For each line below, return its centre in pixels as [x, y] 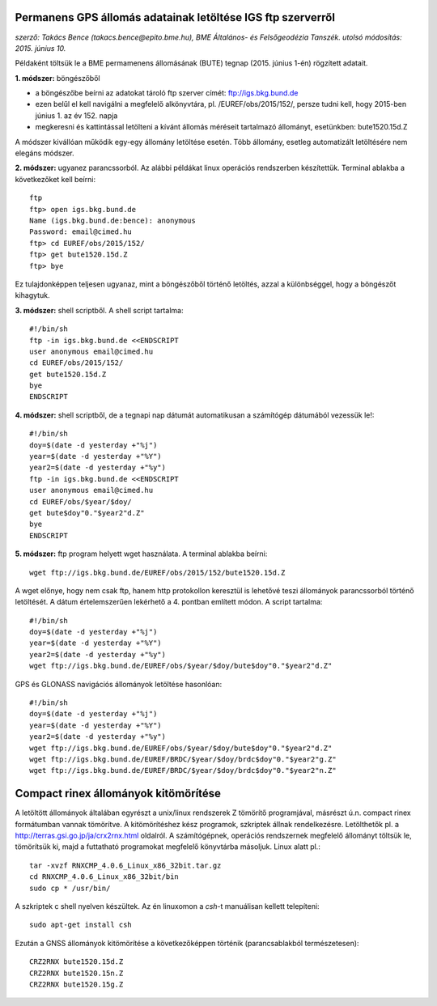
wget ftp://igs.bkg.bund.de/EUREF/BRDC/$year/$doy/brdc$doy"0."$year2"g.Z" [183, 760]
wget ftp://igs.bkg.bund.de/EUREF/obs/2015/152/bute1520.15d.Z [157, 572]
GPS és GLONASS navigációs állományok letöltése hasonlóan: [119, 684]
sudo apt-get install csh [81, 925]
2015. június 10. [40, 48]
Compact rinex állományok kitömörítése [118, 794]
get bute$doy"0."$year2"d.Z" [87, 513]
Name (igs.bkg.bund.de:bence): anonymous [112, 220]
